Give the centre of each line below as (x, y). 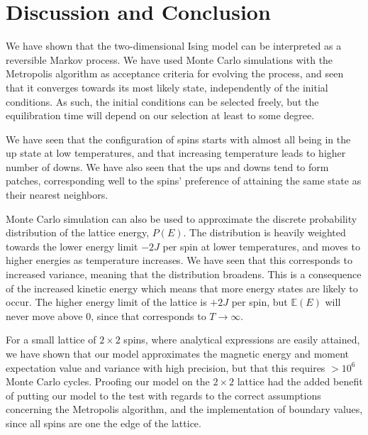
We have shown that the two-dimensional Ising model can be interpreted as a (174, 46)
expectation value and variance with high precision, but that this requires (166, 367)
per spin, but (260, 302)
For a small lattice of (51, 340)
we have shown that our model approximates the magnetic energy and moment (178, 353)
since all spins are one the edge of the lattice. (104, 423)
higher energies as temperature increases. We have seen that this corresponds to (179, 260)
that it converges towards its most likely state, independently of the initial (167, 87)
